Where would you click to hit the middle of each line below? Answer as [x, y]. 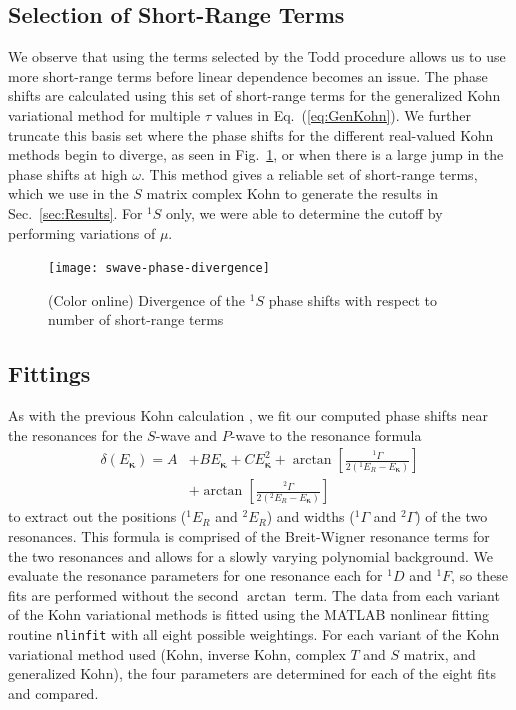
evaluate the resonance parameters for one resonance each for [195, 575]
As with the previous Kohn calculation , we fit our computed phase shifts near [248, 415]
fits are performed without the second [123, 594]
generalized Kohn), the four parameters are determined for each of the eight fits [252, 673]
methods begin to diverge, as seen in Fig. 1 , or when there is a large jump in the [256, 154]
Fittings [49, 373]
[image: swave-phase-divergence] [159, 268]
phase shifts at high [68, 173]
